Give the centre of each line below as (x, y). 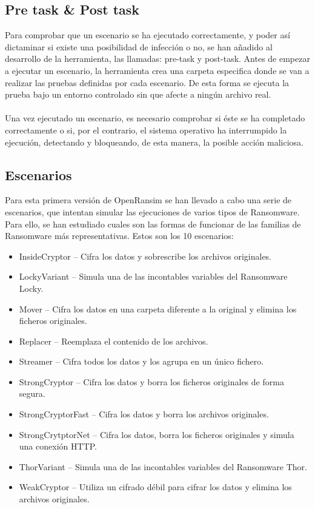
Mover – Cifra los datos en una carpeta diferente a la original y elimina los (158, 308)
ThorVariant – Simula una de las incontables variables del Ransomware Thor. (163, 466)
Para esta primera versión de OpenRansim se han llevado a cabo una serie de (148, 200)
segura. (32, 393)
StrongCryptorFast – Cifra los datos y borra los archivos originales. (144, 414)
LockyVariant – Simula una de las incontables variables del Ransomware (153, 276)
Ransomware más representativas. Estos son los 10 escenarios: (119, 236)
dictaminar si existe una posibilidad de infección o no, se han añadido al (139, 46)
